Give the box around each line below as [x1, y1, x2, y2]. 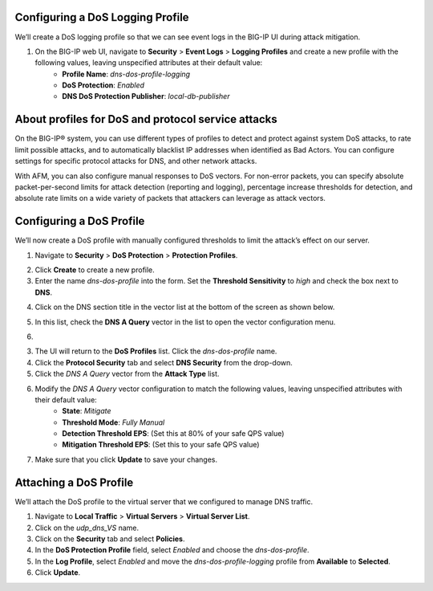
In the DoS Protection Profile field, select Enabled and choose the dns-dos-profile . [34, 545, 310, 555]
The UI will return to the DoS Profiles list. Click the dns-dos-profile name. [34, 346, 277, 357]
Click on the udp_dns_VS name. [34, 523, 140, 532]
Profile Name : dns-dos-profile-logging [62, 69, 191, 79]
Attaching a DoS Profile [14, 475, 134, 489]
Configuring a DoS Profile [14, 214, 145, 228]
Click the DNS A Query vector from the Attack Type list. [34, 369, 220, 379]
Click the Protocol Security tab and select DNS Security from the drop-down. [34, 357, 293, 367]
